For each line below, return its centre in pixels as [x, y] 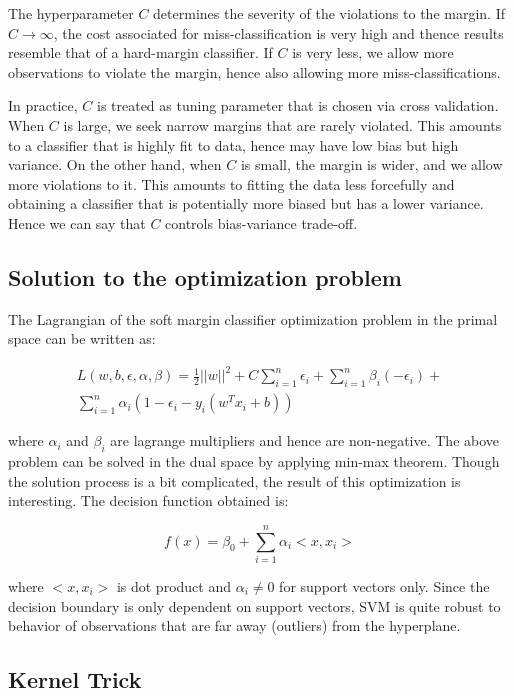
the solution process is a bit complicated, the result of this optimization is [234, 480]
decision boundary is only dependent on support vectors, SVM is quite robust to [254, 605]
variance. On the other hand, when [115, 164]
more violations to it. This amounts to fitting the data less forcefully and [231, 183]
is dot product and [173, 585]
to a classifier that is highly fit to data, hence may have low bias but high [233, 144]
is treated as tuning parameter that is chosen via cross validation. [297, 105]
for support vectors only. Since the [384, 585]
